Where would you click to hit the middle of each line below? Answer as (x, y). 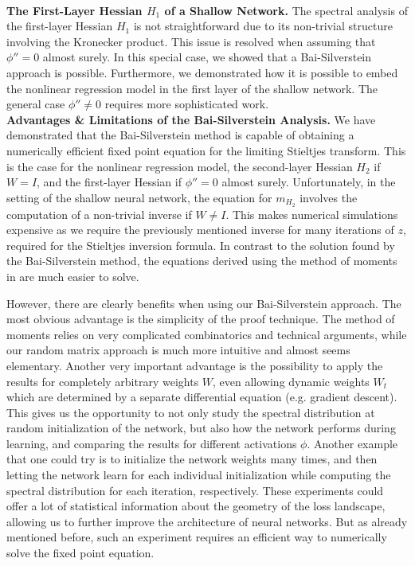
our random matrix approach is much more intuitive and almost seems (178, 350)
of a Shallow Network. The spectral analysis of (286, 10)
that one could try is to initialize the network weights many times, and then (192, 459)
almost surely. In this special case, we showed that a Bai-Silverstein (207, 57)
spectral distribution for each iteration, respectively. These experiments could (195, 490)
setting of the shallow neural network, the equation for (139, 197)
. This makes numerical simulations (312, 214)
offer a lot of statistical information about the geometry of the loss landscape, (196, 506)
